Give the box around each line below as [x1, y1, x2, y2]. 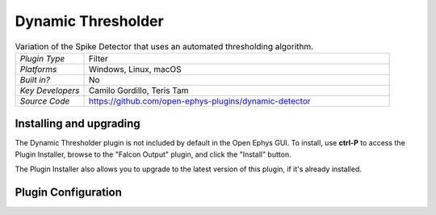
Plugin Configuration [15, 186, 123, 200]
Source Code [19, 95, 70, 107]
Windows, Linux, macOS [88, 63, 182, 74]
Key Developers [19, 85, 80, 96]
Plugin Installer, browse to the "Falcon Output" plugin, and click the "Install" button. [15, 150, 291, 159]
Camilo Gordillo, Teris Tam [88, 85, 189, 96]
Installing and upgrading [15, 117, 140, 131]
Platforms [19, 63, 57, 74]
